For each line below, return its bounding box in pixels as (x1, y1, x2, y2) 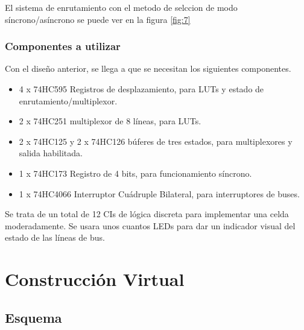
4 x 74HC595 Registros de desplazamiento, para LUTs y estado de (19, 83, 264, 95)
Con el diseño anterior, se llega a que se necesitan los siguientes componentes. (5, 62, 291, 75)
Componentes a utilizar (5, 39, 121, 54)
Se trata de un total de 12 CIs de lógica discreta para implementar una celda (5, 208, 289, 220)
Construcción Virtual (5, 267, 185, 291)
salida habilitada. (19, 147, 83, 159)
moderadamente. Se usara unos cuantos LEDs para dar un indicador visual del (5, 219, 296, 232)
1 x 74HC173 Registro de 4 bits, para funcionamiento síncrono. (19, 167, 252, 179)
